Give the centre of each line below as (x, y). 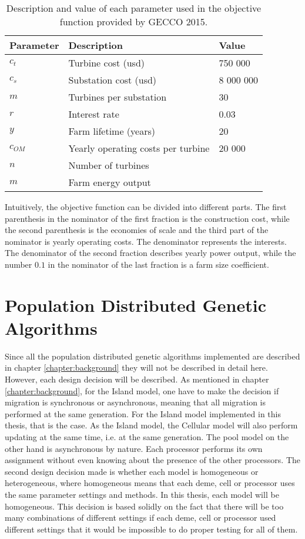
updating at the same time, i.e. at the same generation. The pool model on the (147, 437)
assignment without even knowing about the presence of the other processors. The (153, 460)
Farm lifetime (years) (112, 131)
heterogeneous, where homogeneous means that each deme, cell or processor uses (150, 483)
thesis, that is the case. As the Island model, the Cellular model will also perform (151, 425)
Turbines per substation (118, 97)
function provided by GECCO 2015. (134, 21)
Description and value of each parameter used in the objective (134, 8)
